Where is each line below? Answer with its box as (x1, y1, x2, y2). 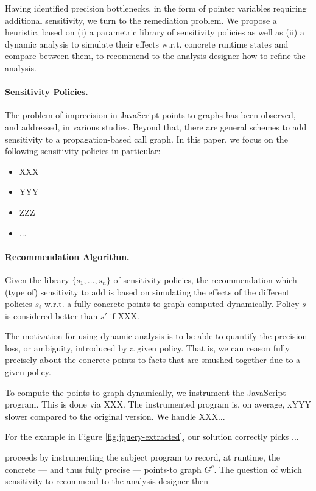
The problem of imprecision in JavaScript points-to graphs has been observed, (5, 108, 296, 121)
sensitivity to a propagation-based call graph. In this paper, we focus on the (5, 132, 288, 145)
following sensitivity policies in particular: (5, 144, 161, 157)
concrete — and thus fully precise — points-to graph (5, 462, 202, 475)
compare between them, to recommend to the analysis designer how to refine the (5, 49, 306, 62)
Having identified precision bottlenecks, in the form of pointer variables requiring (5, 2, 307, 14)
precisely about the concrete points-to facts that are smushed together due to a (5, 353, 301, 366)
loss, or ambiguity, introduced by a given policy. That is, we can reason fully (5, 341, 290, 354)
